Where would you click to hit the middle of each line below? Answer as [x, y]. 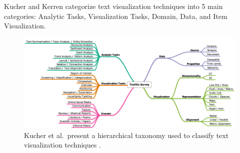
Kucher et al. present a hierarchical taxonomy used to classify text [126, 135]
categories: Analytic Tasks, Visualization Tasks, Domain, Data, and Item [116, 16]
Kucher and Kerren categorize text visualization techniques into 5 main [113, 6]
